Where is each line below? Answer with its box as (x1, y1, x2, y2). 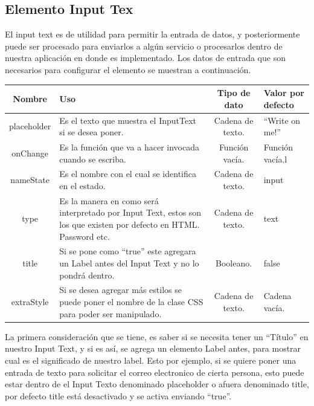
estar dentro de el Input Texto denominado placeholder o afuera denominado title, (5, 378, 309, 390)
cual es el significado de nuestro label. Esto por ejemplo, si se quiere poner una (5, 353, 296, 366)
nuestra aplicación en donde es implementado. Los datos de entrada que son (5, 51, 286, 64)
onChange (11, 146, 48, 159)
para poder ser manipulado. (59, 307, 162, 320)
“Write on (263, 114, 301, 126)
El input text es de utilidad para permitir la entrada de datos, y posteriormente (5, 28, 300, 40)
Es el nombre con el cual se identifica (59, 167, 196, 180)
